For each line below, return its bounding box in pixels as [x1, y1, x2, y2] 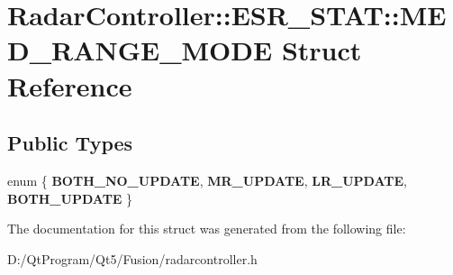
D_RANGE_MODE [7, 32, 273, 69]
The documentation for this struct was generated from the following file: [7, 219, 406, 238]
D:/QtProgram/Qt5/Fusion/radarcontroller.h [7, 249, 258, 268]
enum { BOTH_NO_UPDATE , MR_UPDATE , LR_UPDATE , [7, 170, 407, 189]
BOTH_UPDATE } [7, 188, 133, 207]
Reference [7, 67, 132, 104]
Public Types [7, 129, 133, 157]
